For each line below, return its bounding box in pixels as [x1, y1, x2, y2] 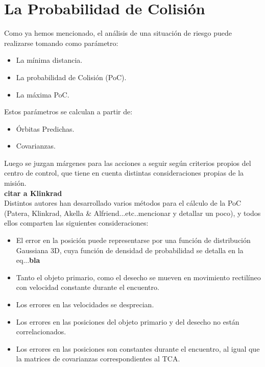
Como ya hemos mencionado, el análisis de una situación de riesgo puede [4, 28, 232, 38]
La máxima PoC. [16, 89, 69, 100]
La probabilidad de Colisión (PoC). [16, 71, 127, 82]
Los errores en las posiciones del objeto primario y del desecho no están [16, 316, 239, 327]
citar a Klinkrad [4, 187, 62, 198]
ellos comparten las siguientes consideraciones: [4, 217, 149, 228]
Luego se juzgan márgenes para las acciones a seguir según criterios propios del [4, 157, 251, 168]
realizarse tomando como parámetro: [4, 37, 118, 48]
